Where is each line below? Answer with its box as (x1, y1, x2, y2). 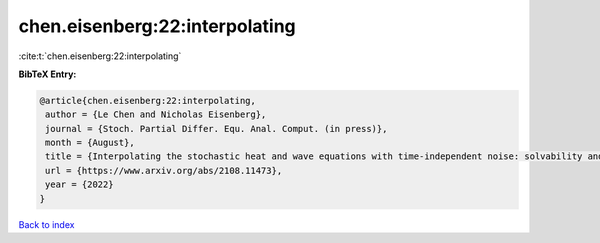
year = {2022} (45, 179, 114, 190)
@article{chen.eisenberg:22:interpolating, (39, 95, 257, 106)
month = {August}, (45, 137, 135, 149)
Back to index (18, 218, 75, 230)
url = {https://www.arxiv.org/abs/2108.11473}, (45, 165, 283, 176)
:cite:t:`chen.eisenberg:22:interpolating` (18, 50, 182, 62)
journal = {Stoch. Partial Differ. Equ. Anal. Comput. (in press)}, (45, 123, 388, 134)
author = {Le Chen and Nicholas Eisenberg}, (45, 109, 267, 120)
